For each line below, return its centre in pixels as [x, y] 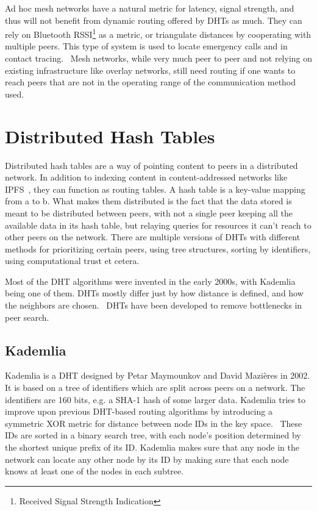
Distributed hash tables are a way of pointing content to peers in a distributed [151, 165]
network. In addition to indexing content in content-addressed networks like [146, 177]
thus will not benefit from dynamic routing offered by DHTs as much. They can [154, 20]
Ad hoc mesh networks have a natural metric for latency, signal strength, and [150, 8]
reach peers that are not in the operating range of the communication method [151, 82]
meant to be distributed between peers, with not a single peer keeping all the [149, 213]
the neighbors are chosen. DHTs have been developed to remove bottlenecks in [154, 305]
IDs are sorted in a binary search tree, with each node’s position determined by [153, 435]
